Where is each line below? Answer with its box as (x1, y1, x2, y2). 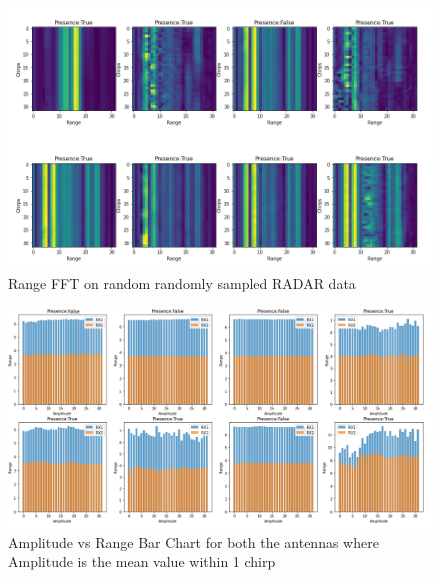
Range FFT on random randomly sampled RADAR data (8, 272, 356, 293)
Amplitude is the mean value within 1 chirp (8, 551, 276, 572)
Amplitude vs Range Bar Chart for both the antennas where (8, 531, 379, 552)
